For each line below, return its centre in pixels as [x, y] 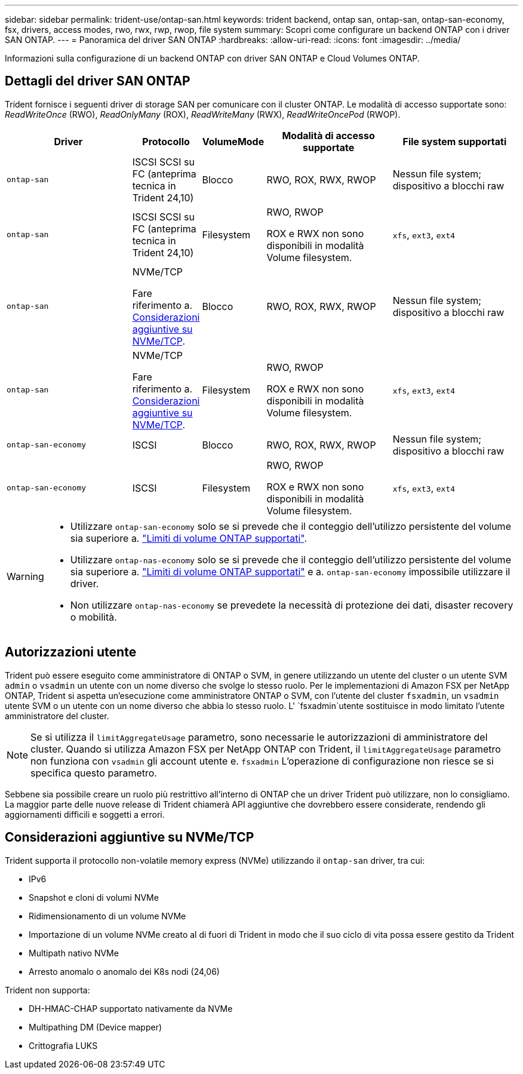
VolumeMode [233, 141]
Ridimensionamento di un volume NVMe [107, 916]
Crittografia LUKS [63, 1045]
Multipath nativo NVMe [74, 953]
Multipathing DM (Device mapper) [96, 1027]
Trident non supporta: [47, 990]
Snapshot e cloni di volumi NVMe [94, 897]
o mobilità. [93, 617]
